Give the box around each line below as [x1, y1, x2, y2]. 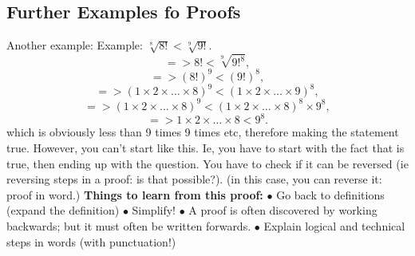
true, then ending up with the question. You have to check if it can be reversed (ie [6, 155, 409, 171]
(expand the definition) [6, 202, 120, 219]
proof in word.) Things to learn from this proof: [6, 186, 263, 203]
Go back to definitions [276, 186, 385, 203]
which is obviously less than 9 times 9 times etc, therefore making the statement [6, 124, 399, 140]
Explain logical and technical [263, 218, 405, 234]
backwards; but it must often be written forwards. [6, 218, 251, 234]
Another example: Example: [6, 37, 143, 53]
